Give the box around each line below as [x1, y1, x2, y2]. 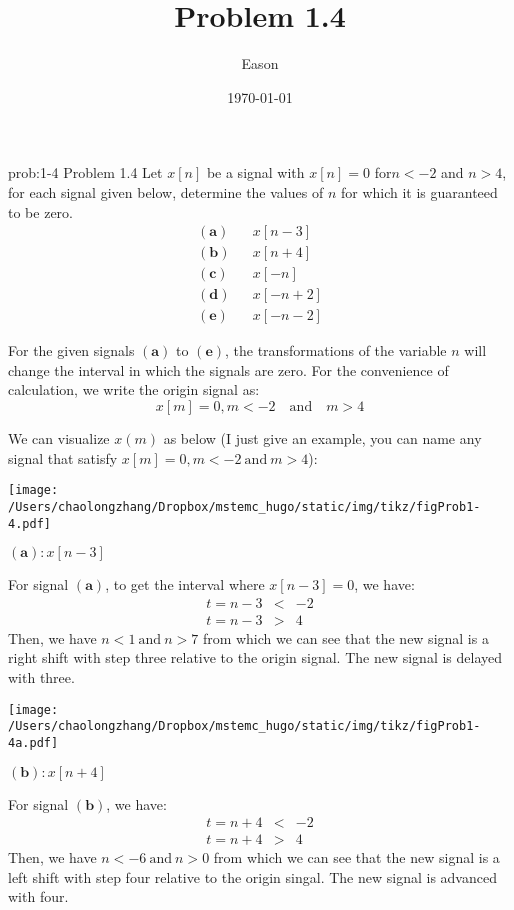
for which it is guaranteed [340, 181, 498, 202]
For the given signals [8, 340, 135, 361]
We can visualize [8, 428, 110, 449]
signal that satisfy [8, 447, 118, 468]
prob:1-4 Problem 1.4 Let [8, 162, 163, 183]
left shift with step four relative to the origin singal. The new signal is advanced [8, 866, 497, 887]
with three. [8, 667, 75, 688]
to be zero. [8, 201, 73, 222]
